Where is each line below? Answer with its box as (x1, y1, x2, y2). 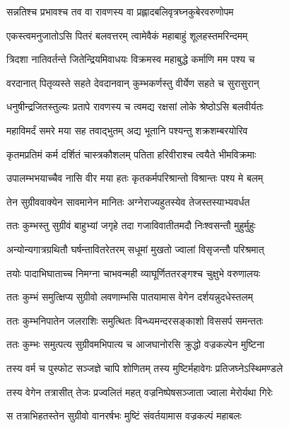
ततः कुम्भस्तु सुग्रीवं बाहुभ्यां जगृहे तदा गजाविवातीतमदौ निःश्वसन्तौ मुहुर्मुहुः (6, 218, 256, 233)
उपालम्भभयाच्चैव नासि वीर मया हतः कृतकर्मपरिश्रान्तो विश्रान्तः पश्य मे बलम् (6, 170, 264, 185)
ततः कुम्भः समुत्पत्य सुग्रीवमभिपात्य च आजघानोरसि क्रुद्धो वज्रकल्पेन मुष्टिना (6, 337, 265, 352)
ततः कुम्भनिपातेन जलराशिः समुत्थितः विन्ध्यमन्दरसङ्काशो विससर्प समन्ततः (6, 313, 264, 328)
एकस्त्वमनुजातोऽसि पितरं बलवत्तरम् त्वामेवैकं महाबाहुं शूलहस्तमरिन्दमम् (6, 28, 248, 42)
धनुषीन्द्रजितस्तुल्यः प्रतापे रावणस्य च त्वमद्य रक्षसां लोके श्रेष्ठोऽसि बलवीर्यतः (6, 99, 264, 114)
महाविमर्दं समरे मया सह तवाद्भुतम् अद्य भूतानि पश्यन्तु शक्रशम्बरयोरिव (6, 122, 248, 137)
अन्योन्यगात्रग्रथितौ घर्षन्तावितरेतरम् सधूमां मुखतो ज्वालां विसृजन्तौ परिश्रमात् (6, 241, 264, 256)
